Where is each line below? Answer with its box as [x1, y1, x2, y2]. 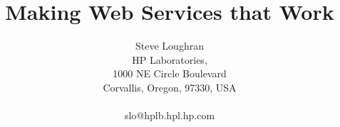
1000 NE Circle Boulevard [113, 66, 227, 81]
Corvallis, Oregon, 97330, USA [103, 79, 237, 94]
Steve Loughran [135, 38, 204, 53]
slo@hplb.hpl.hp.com [124, 108, 215, 123]
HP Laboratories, [132, 52, 207, 67]
